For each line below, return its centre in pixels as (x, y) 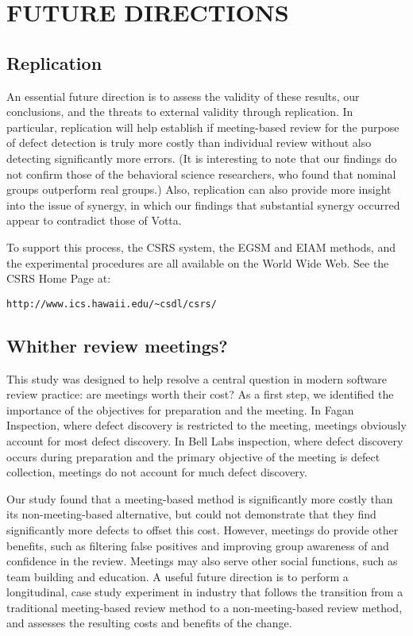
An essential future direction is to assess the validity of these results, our (183, 96)
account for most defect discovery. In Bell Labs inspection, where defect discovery (205, 440)
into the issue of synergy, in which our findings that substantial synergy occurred (203, 204)
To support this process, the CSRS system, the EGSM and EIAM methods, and (201, 247)
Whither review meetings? (117, 345)
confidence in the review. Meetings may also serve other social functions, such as (202, 561)
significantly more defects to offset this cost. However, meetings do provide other (203, 529)
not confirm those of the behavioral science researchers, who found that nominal (201, 173)
